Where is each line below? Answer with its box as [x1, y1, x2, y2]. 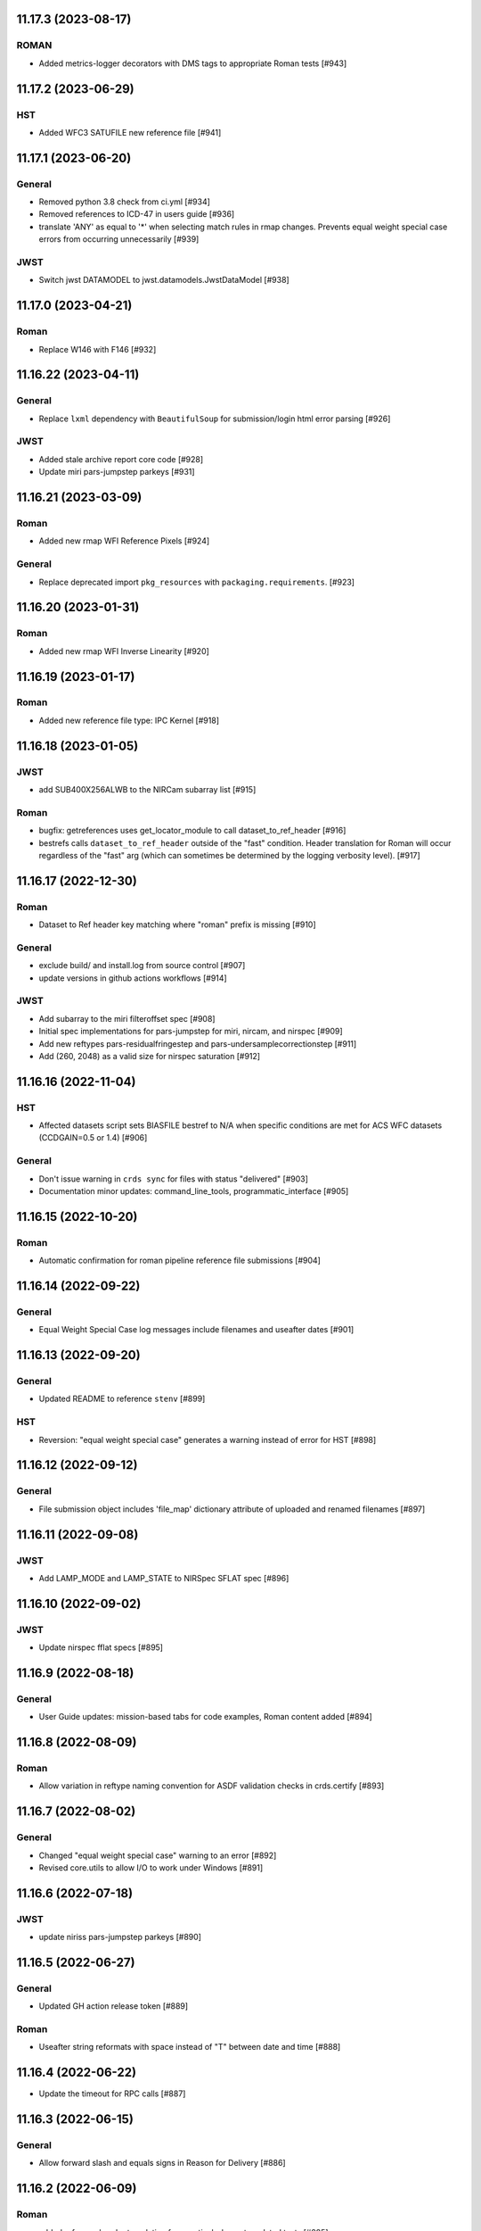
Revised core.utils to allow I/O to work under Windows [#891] [38, 1862, 264, 1873]
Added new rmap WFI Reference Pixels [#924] [38, 535, 210, 546]
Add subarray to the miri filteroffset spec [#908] [38, 1013, 216, 1024]
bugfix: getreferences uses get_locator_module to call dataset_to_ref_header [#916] [38, 825, 346, 836]
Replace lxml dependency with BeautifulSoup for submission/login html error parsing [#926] [38, 413, 391, 424]
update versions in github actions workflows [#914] [38, 973, 227, 983]
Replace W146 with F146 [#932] [38, 344, 157, 354]
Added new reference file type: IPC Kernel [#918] [38, 715, 220, 726]
